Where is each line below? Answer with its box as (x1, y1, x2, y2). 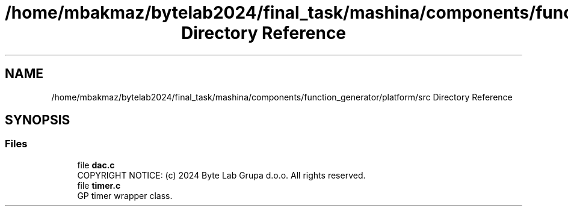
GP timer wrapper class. (77, 190, 173, 201)
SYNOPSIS (5, 112, 70, 128)
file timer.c (77, 180, 121, 191)
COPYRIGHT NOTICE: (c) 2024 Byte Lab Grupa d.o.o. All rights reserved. (77, 170, 366, 180)
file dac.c (77, 159, 115, 170)
